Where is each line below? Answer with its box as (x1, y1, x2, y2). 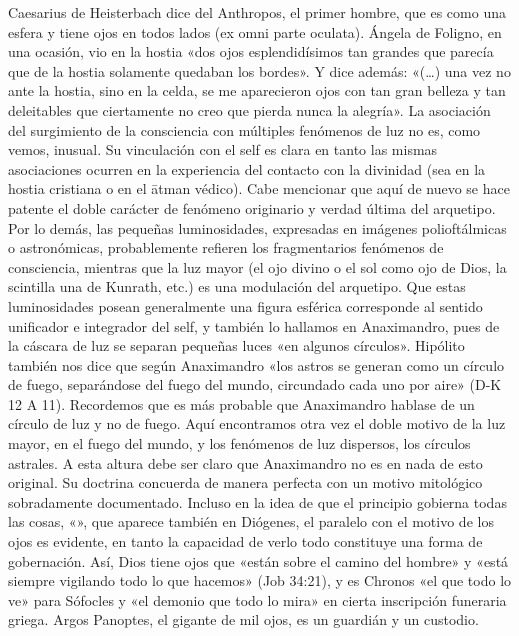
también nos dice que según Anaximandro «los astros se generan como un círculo (8, 354, 505, 375)
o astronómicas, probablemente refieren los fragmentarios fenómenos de (8, 237, 444, 258)
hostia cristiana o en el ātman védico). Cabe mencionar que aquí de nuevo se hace (8, 178, 510, 199)
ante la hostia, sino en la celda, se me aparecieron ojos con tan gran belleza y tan (8, 80, 506, 101)
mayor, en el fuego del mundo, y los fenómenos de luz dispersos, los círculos (8, 433, 471, 454)
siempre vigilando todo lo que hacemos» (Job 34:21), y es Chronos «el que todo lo (8, 570, 512, 591)
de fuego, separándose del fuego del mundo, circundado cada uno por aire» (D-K (8, 374, 502, 395)
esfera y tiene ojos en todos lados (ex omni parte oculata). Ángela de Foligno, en (8, 21, 502, 42)
